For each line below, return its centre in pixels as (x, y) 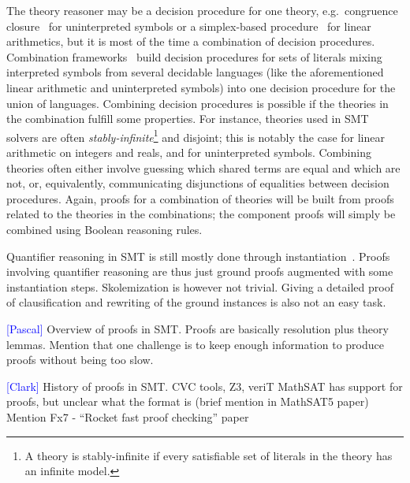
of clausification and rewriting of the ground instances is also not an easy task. (196, 302)
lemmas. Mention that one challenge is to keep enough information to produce (195, 344)
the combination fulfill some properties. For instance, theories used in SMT (188, 119)
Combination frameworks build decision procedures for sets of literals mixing (194, 56)
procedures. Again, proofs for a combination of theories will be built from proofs (200, 198)
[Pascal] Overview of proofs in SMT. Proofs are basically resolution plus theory (198, 328)
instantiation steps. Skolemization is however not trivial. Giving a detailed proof (200, 286)
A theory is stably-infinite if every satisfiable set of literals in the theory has (209, 455)
